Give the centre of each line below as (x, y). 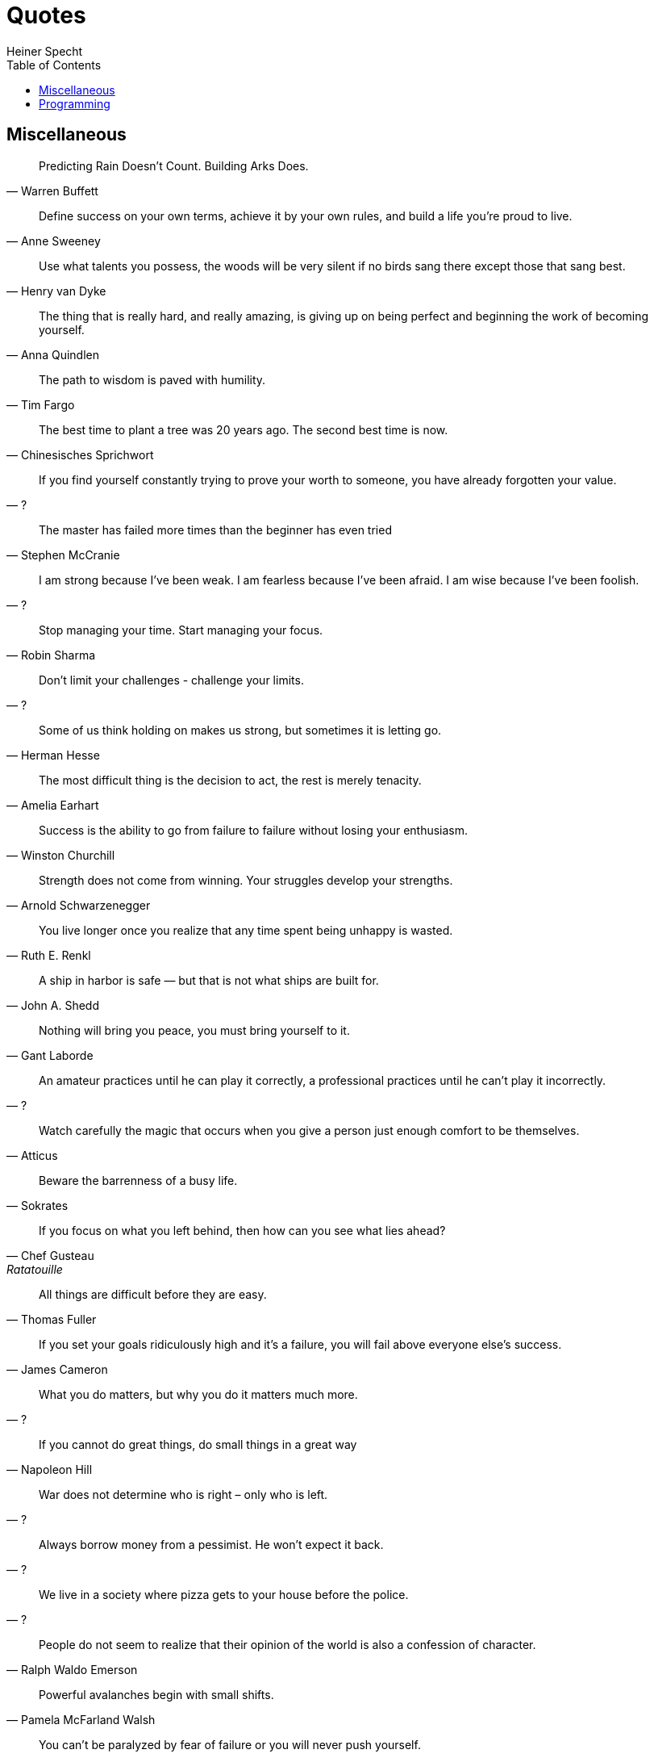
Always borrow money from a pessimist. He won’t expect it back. (211, 1544)
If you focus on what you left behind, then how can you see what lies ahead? (242, 1230)
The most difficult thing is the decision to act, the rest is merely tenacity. (230, 780)
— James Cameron (57, 1369)
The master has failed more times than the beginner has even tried (215, 529)
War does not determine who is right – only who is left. (183, 1494)
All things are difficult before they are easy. (153, 1294)
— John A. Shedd (53, 1005)
